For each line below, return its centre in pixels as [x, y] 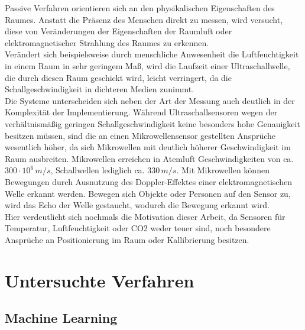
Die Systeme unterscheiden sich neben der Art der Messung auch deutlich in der [150, 100]
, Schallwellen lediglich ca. [98, 170]
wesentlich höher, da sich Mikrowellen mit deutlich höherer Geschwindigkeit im [148, 147]
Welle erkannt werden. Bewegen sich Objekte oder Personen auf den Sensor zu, [148, 193]
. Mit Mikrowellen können [223, 170]
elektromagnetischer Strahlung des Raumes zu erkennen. [107, 42]
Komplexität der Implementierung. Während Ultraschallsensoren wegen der [141, 112]
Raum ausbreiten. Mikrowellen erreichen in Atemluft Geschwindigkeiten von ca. [149, 158]
